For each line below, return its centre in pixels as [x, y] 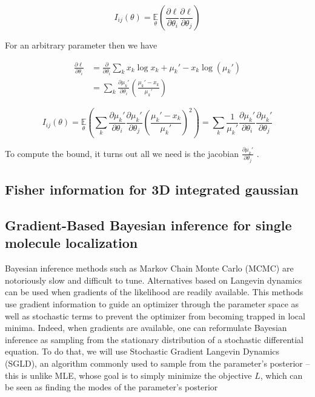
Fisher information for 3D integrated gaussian [152, 189]
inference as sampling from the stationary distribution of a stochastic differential [154, 339]
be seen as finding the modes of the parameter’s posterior [111, 387]
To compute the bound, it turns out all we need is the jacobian [122, 153]
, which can [281, 375]
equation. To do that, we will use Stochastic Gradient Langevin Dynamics [142, 351]
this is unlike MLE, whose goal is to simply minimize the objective [128, 375]
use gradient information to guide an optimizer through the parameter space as [152, 304]
